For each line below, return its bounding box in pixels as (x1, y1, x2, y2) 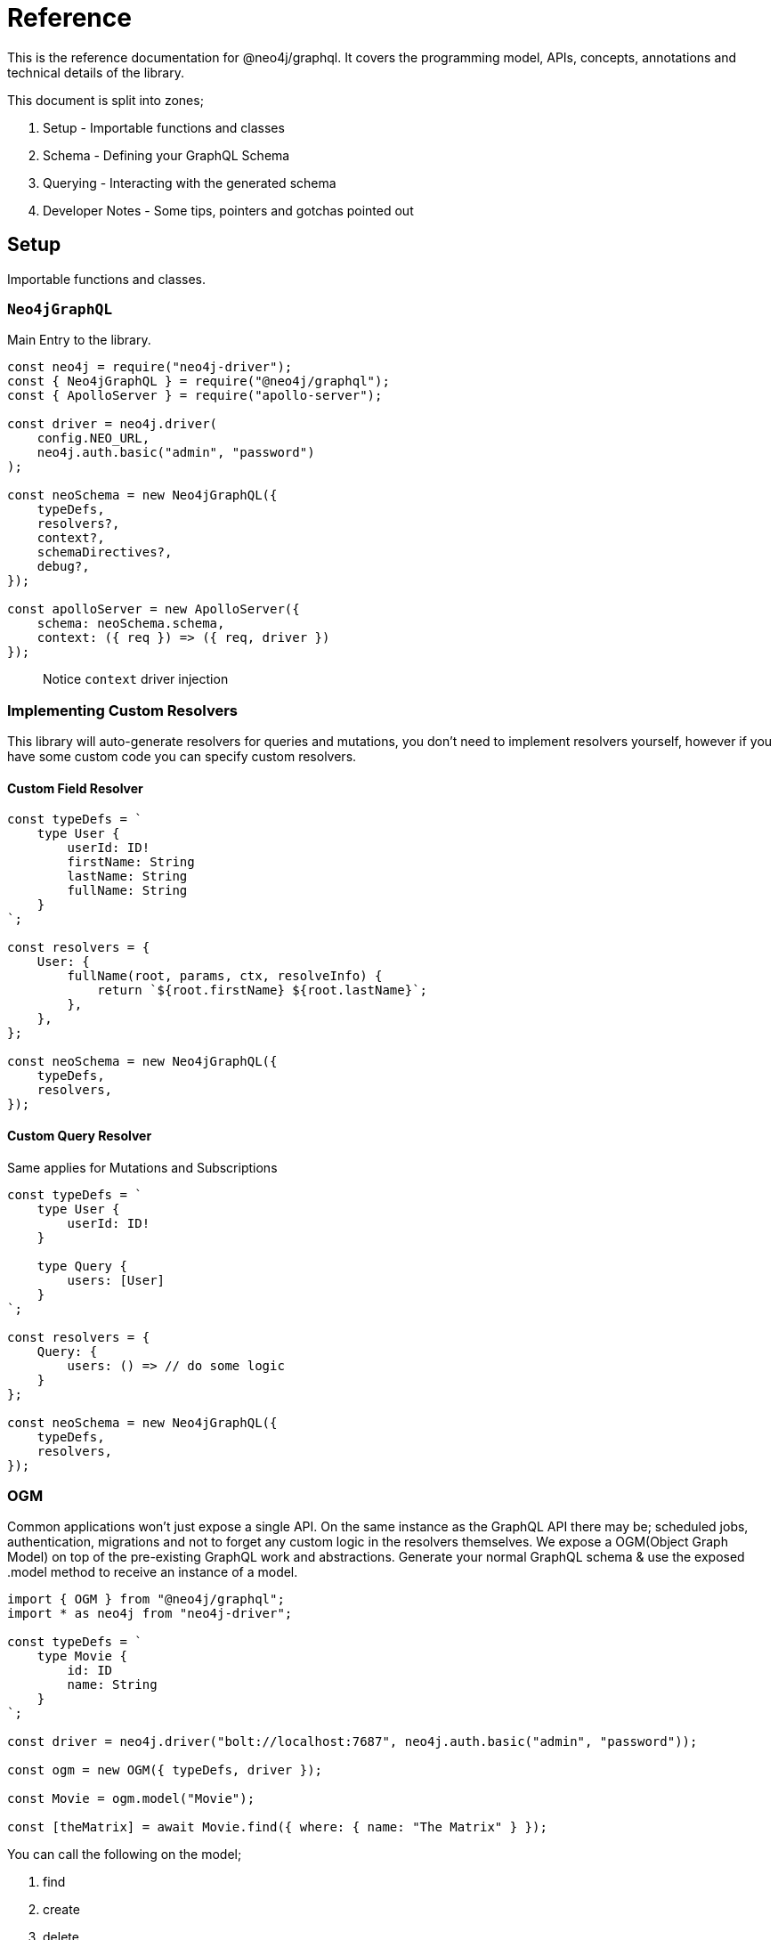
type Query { (36, 1258, 127, 1273)
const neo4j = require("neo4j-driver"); (7, 360, 293, 375)
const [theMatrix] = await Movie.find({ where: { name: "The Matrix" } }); (7, 1820, 547, 1835)
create (43, 1902, 80, 1918)
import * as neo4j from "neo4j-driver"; (7, 1606, 293, 1621)
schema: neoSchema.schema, (36, 616, 225, 631)
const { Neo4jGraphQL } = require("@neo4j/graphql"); (7, 374, 390, 389)
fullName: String (67, 883, 188, 898)
